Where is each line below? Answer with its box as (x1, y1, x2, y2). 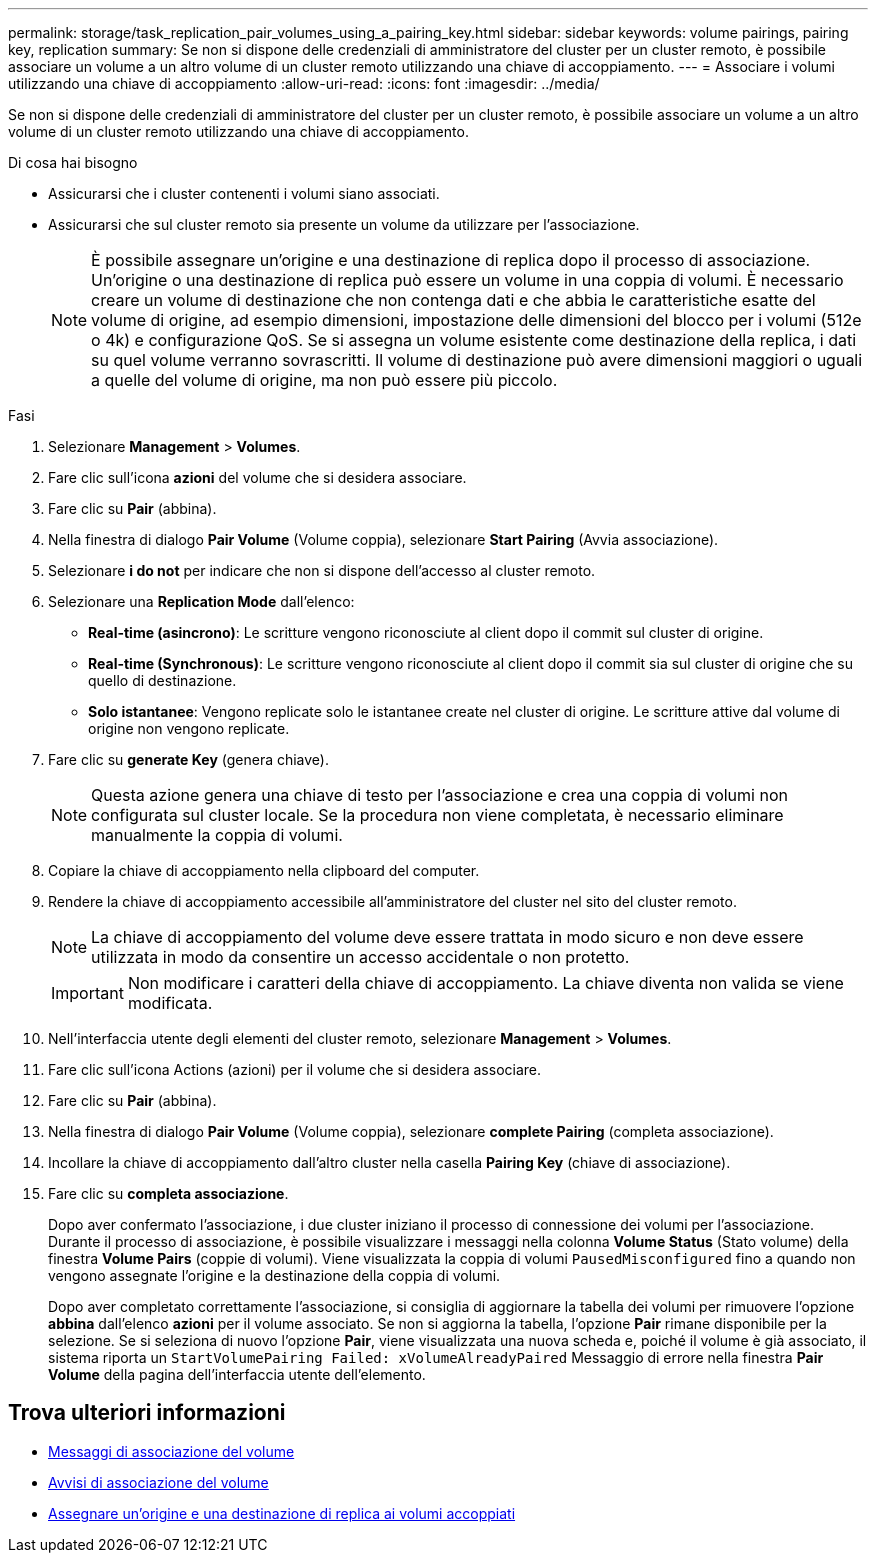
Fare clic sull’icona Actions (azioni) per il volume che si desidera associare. (48, 1061, 542, 1078)
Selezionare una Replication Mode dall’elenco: (48, 593, 355, 610)
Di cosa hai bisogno (8, 154, 138, 171)
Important (51, 983, 124, 1003)
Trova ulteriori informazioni (8, 1400, 286, 1426)
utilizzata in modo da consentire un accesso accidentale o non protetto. (91, 947, 630, 967)
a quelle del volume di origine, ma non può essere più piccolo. (91, 370, 558, 390)
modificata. (127, 993, 213, 1013)
